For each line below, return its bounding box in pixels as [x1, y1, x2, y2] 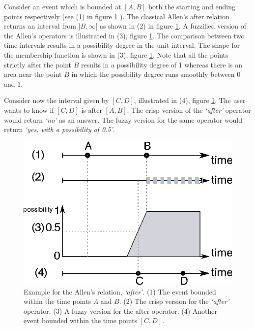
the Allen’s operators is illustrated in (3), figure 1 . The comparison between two [4, 30, 245, 40]
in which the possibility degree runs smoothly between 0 [71, 69, 241, 79]
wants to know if [4, 104, 54, 115]
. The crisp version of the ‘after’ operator [127, 104, 251, 115]
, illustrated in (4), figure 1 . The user [134, 95, 246, 105]
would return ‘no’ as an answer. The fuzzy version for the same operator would [4, 114, 243, 125]
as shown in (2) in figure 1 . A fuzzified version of [99, 21, 247, 31]
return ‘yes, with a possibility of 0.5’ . [4, 124, 115, 134]
